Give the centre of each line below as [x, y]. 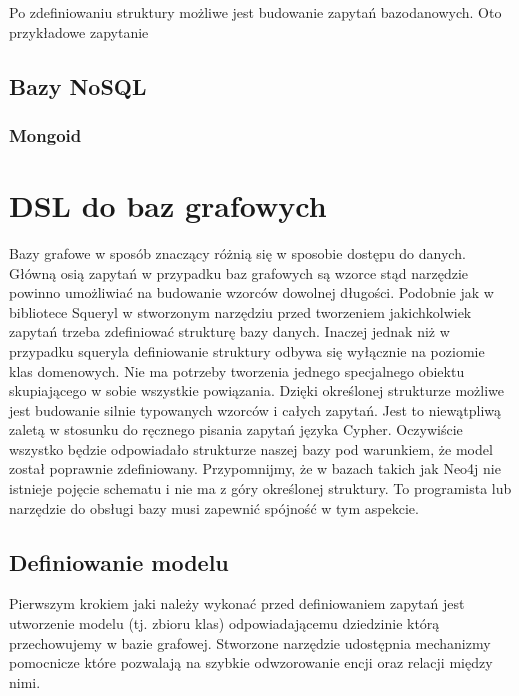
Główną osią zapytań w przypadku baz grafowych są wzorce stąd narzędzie [238, 272]
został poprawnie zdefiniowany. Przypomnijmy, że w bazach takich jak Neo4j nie [255, 468]
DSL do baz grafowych [168, 205]
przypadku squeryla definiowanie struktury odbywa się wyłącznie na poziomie [247, 350]
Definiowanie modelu [119, 561]
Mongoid [45, 134]
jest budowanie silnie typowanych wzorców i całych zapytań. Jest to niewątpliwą [255, 409]
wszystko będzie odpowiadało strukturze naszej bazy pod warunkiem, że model [251, 448]
